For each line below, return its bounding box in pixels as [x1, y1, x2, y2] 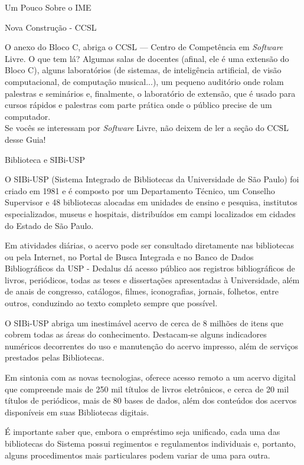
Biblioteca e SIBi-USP [5, 153, 85, 165]
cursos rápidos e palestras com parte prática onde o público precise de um [5, 99, 272, 111]
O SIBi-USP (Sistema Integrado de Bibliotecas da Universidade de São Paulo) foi [5, 173, 299, 185]
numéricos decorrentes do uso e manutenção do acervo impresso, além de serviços [5, 339, 298, 352]
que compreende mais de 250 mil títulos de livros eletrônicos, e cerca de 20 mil [5, 382, 289, 395]
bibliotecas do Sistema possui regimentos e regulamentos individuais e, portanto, [5, 437, 296, 449]
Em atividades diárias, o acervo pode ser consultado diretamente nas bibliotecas [5, 239, 295, 251]
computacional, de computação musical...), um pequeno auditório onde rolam [5, 75, 284, 87]
